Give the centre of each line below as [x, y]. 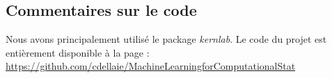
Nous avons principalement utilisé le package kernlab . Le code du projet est [166, 39]
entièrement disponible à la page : [78, 52]
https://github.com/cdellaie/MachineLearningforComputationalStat [151, 66]
